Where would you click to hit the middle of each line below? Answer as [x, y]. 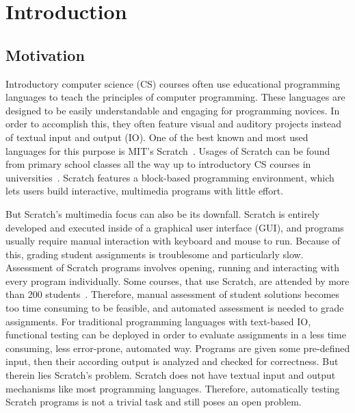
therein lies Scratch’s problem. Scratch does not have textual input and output [171, 375]
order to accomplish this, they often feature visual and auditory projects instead [174, 124]
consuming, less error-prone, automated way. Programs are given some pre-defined [178, 348]
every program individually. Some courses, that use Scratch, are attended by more [177, 280]
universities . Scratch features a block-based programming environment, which [170, 177]
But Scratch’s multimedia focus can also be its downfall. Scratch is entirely [163, 213]
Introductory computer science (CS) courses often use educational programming [173, 83]
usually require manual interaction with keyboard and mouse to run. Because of [173, 241]
